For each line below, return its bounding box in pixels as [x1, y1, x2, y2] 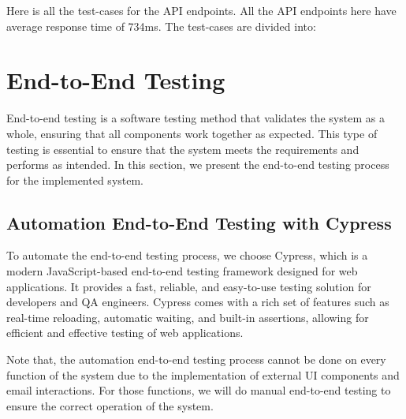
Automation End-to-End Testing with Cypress [6, 210, 392, 234]
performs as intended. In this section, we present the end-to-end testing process [6, 156, 389, 173]
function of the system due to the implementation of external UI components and [6, 366, 400, 383]
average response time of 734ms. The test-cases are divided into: [6, 17, 316, 34]
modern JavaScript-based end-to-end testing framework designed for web [6, 263, 358, 279]
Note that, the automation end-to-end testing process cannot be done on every [6, 351, 386, 368]
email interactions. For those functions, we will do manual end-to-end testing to [6, 382, 391, 398]
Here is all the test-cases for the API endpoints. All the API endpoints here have [6, 2, 397, 18]
